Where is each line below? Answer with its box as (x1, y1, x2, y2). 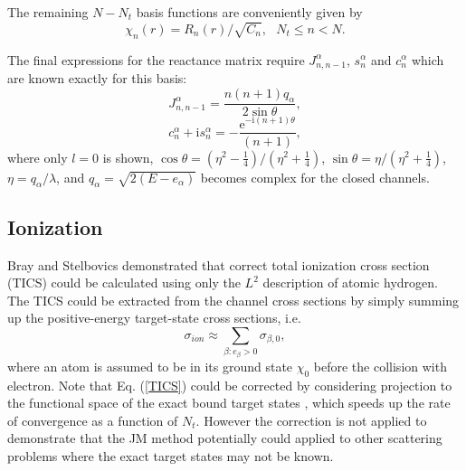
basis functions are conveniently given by (136, 3, 363, 21)
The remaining (7, 3, 89, 21)
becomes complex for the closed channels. (200, 167, 430, 186)
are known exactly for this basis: (7, 69, 187, 87)
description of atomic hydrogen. (262, 273, 438, 292)
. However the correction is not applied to (195, 410, 427, 429)
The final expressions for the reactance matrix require (7, 50, 305, 69)
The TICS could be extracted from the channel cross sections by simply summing (7, 290, 460, 309)
